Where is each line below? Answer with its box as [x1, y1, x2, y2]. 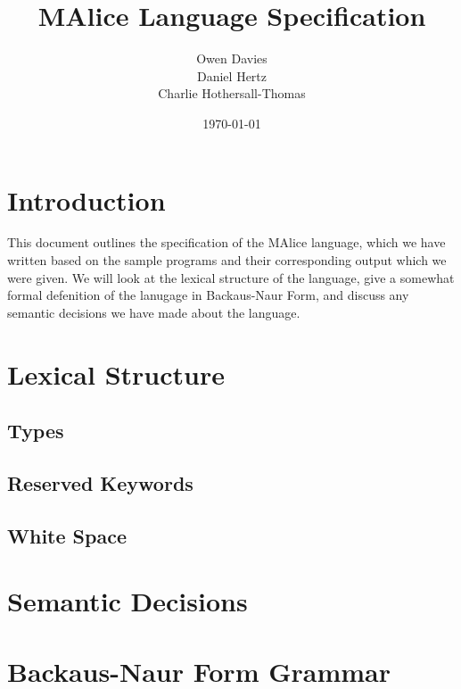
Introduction [7, 181, 166, 218]
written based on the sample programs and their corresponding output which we [7, 251, 447, 270]
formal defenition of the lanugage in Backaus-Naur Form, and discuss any [7, 286, 409, 304]
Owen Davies [196, 49, 268, 68]
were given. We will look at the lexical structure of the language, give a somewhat [7, 268, 455, 286]
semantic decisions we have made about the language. [7, 303, 300, 321]
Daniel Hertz [196, 66, 267, 85]
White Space [7, 521, 127, 549]
